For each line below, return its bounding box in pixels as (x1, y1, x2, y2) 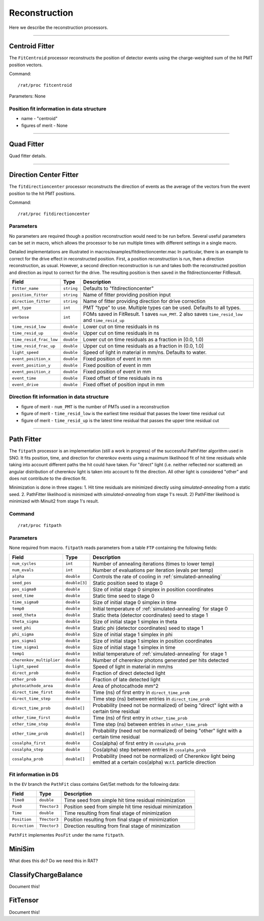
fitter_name (12, 286, 39, 291)
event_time (12, 375, 37, 381)
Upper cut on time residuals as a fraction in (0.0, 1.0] (83, 343, 204, 349)
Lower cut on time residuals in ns (83, 324, 159, 330)
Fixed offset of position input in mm (83, 381, 165, 388)
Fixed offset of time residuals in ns (83, 375, 162, 382)
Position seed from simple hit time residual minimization (64, 803, 193, 810)
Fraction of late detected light (92, 676, 161, 683)
